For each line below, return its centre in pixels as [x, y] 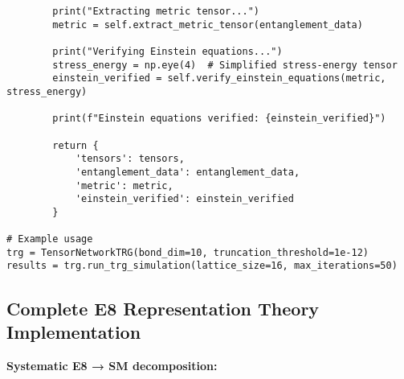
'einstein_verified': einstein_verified [184, 199]
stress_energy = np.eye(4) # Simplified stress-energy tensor [225, 65]
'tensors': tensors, [130, 159]
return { [75, 145]
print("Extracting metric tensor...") [156, 11]
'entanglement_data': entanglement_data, [188, 172]
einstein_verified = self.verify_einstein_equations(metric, [219, 78]
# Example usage [50, 239]
